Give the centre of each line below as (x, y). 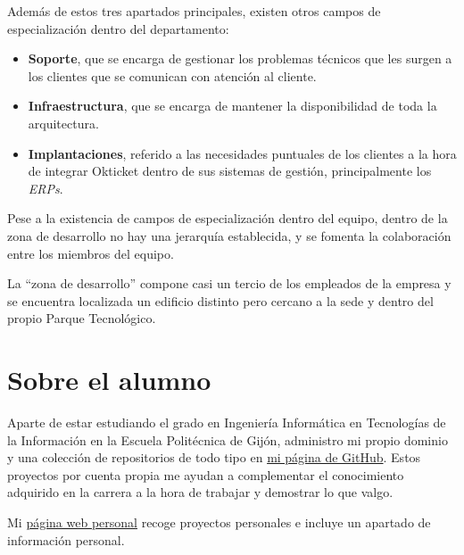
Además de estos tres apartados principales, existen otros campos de (194, 11)
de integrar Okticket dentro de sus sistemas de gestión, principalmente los (230, 171)
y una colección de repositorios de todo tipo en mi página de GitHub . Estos (214, 457)
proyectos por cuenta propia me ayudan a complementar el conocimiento (206, 474)
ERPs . (46, 188)
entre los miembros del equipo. (91, 253)
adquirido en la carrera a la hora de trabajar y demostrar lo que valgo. (200, 492)
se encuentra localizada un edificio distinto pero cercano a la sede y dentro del (220, 300)
